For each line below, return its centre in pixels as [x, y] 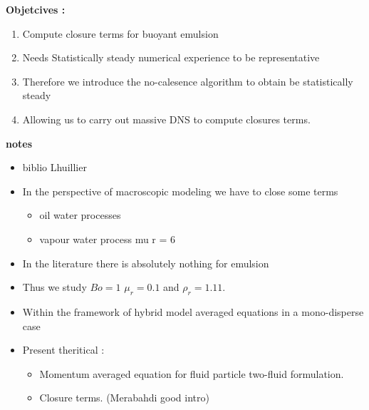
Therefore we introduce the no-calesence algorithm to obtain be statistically [188, 81]
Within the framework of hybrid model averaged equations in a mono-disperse [193, 311]
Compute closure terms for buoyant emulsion [120, 33]
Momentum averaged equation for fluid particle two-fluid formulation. [192, 373]
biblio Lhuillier [54, 167]
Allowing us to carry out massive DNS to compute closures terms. [166, 119]
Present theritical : [63, 350]
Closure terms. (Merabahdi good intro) [124, 398]
